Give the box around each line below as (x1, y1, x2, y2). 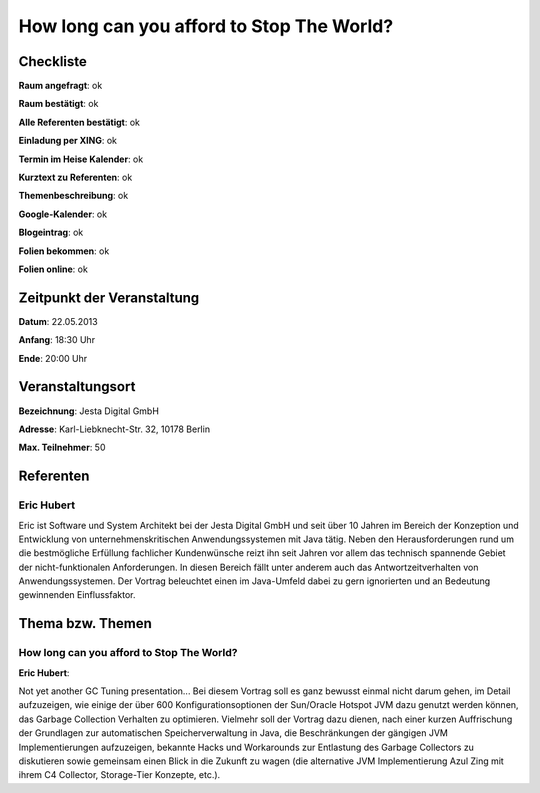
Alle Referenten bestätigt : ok (18, 116, 140, 128)
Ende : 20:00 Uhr (18, 352, 88, 364)
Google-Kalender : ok (18, 208, 108, 220)
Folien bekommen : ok (18, 245, 110, 257)
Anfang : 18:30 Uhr (18, 334, 95, 346)
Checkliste (18, 53, 87, 70)
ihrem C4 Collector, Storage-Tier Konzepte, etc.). (18, 769, 221, 781)
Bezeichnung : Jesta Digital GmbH (18, 405, 160, 417)
